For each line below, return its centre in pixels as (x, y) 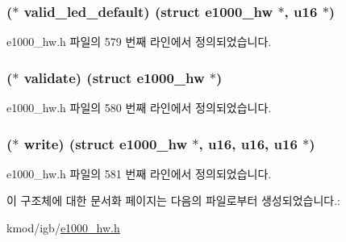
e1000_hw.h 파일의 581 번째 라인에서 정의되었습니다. (139, 173)
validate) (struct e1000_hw (114, 77)
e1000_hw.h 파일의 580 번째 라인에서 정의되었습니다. (139, 108)
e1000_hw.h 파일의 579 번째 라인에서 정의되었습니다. (139, 42)
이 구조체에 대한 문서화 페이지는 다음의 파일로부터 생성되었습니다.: (173, 200)
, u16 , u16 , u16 (248, 143)
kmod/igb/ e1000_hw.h (63, 228)
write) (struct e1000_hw (106, 143)
